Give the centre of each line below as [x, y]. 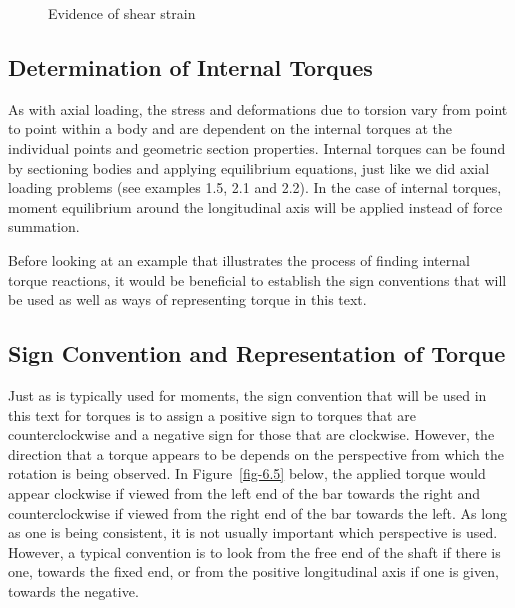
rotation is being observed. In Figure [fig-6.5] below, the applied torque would [247, 473]
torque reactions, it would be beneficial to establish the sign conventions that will [257, 279]
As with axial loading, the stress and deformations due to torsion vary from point [258, 108]
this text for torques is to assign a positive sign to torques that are [212, 414]
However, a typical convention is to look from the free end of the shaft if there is [254, 551]
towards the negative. [73, 590]
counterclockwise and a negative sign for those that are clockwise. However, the [251, 434]
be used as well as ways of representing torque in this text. [187, 299]
